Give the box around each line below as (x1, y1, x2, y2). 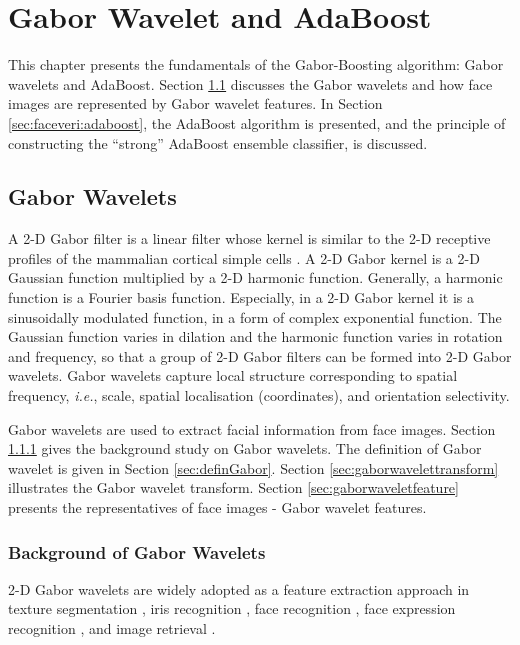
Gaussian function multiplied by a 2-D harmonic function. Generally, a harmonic (8, 267, 503, 288)
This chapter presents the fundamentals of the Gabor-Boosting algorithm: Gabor (8, 54, 504, 75)
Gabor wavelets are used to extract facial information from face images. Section (8, 418, 496, 439)
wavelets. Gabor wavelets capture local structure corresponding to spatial (8, 365, 458, 386)
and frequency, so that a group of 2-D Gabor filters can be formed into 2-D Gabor (8, 345, 512, 366)
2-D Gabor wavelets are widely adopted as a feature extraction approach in (8, 578, 470, 599)
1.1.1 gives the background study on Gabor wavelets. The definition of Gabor (8, 438, 482, 459)
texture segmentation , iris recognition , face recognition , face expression (8, 598, 456, 619)
